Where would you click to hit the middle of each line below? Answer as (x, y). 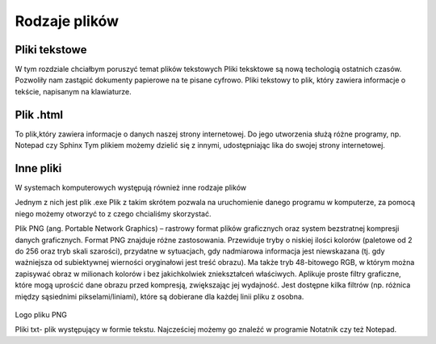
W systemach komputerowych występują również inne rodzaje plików (130, 188)
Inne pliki (38, 168)
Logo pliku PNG (41, 314)
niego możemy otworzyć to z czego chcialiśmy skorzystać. (113, 213)
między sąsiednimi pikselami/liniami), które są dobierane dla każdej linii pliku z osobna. (159, 296)
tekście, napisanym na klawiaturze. (73, 91)
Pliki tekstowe (51, 50)
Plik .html (39, 114)
